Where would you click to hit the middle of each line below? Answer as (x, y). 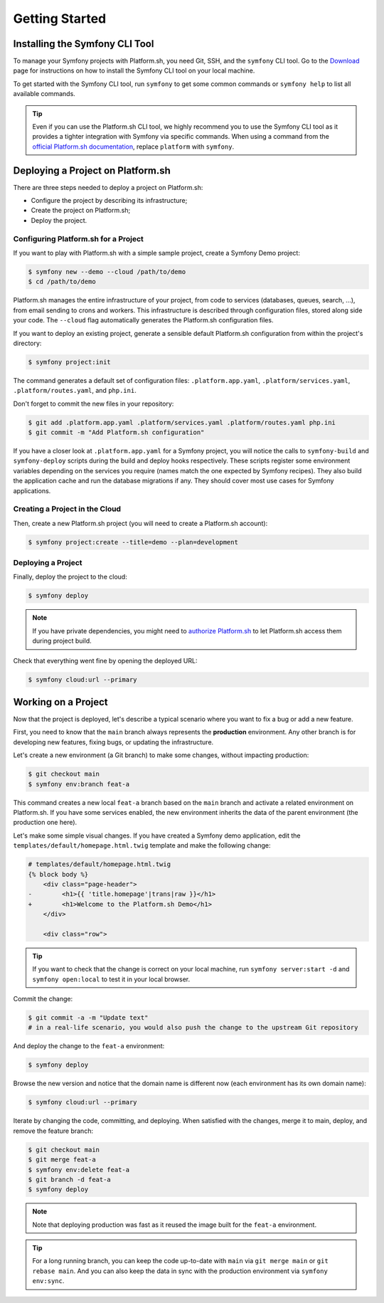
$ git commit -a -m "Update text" (88, 1018)
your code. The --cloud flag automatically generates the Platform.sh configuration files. (143, 320)
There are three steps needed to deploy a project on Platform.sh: (108, 187)
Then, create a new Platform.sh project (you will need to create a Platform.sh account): (140, 523)
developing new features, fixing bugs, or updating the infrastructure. (113, 742)
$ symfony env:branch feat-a (79, 784)
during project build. (62, 641)
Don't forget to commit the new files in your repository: (94, 403)
